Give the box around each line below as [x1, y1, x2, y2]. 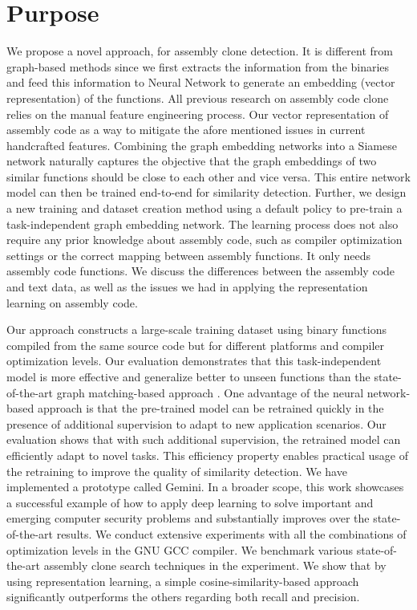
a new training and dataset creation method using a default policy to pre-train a [6, 200, 403, 217]
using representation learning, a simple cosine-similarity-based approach [6, 572, 359, 589]
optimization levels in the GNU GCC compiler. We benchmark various [6, 541, 354, 558]
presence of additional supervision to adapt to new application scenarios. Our [6, 415, 387, 432]
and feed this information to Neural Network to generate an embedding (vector [6, 74, 395, 91]
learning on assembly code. [6, 294, 138, 311]
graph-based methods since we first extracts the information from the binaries [6, 58, 390, 75]
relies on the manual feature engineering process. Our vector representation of [6, 105, 389, 122]
